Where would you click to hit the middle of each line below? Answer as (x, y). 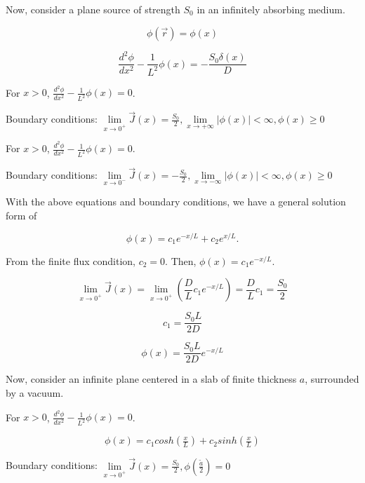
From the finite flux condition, (71, 260)
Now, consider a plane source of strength (93, 9)
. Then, (181, 260)
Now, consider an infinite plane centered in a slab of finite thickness (151, 379)
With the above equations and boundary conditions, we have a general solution (176, 202)
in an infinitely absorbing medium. (271, 9)
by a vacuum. (35, 393)
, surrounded (332, 379)
